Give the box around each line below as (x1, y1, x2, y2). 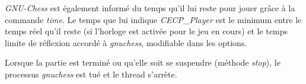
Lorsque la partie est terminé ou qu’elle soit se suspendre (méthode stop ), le (5, 56, 280, 69)
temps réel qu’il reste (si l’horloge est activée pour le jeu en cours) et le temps (5, 25, 288, 37)
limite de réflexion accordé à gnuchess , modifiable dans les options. (5, 36, 247, 49)
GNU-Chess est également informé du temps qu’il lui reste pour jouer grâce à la (5, 2, 295, 14)
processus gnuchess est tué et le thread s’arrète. (5, 67, 177, 80)
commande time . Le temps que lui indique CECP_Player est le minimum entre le (5, 13, 302, 25)
